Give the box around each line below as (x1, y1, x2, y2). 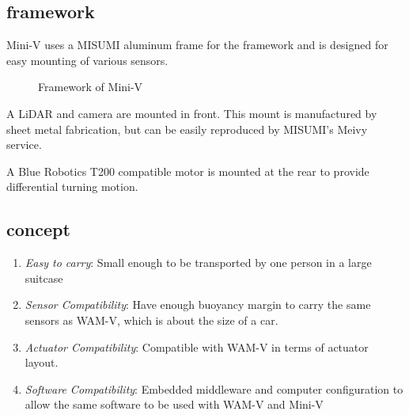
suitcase (25, 269, 63, 286)
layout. (25, 354, 59, 371)
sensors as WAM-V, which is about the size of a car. (25, 311, 278, 328)
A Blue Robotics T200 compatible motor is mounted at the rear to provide (6, 162, 369, 179)
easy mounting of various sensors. (6, 51, 169, 68)
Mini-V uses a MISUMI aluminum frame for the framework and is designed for (6, 36, 388, 53)
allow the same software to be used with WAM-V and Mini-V (25, 396, 324, 413)
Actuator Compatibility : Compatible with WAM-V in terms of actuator (25, 338, 369, 355)
